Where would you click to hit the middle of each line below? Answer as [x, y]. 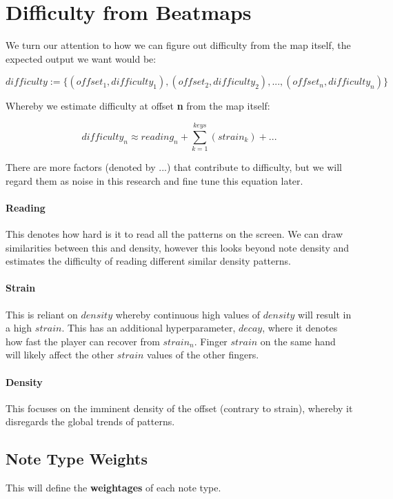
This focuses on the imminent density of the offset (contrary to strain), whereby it [179, 408]
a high [19, 328]
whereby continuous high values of [188, 314]
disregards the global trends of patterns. [90, 421]
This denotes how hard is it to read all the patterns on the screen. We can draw [174, 234]
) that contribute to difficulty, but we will [254, 167]
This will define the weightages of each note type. [113, 488]
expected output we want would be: [81, 58]
